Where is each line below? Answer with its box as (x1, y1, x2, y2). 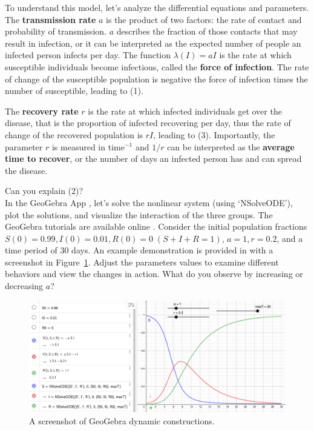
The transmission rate (5, 13, 96, 25)
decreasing (5, 279, 44, 292)
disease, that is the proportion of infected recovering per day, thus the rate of (5, 116, 291, 129)
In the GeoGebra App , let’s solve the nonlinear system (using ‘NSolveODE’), (5, 196, 293, 209)
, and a (276, 232, 303, 244)
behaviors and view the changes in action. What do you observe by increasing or (5, 267, 303, 280)
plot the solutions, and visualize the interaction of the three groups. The (5, 208, 273, 221)
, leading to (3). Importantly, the (153, 128, 275, 141)
